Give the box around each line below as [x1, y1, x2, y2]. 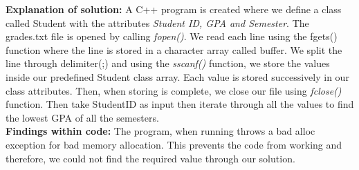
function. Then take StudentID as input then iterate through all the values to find [6, 97, 354, 111]
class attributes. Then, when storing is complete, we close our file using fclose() [6, 83, 342, 97]
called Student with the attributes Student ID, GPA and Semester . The [6, 15, 309, 30]
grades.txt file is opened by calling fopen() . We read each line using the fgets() [6, 29, 338, 44]
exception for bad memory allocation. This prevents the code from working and [6, 137, 342, 151]
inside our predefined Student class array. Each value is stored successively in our [6, 69, 349, 84]
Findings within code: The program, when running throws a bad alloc [6, 124, 315, 138]
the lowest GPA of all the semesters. [6, 110, 159, 124]
